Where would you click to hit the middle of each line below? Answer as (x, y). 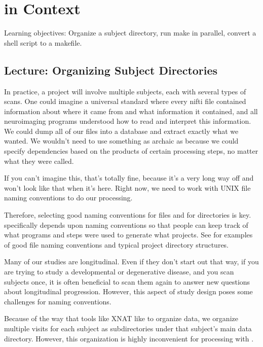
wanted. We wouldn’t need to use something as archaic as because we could (121, 141)
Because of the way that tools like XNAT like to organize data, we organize (121, 318)
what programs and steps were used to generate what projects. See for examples (128, 235)
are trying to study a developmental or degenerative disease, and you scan (119, 272)
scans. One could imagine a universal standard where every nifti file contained (125, 101)
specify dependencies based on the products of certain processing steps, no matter (131, 151)
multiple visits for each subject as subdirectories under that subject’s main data (128, 328)
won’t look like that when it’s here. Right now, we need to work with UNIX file (127, 187)
